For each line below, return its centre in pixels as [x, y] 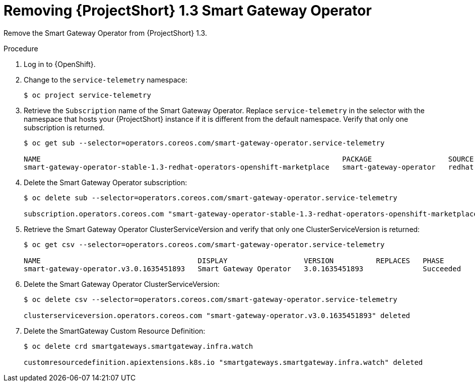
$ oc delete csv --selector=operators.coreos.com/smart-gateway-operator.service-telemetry [211, 299]
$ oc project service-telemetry [87, 95]
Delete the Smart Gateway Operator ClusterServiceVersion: [122, 284]
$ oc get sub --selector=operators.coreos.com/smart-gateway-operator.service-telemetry [204, 143]
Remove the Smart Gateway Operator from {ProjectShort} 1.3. [105, 33]
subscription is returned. [64, 127]
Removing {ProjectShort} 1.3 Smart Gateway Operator [188, 11]
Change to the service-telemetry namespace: [106, 80]
